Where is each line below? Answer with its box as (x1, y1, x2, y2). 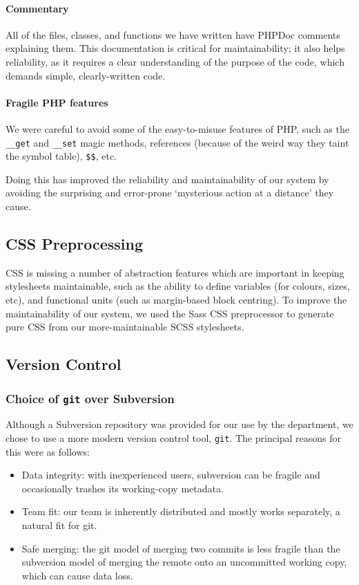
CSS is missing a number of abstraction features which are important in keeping (6, 265, 345, 279)
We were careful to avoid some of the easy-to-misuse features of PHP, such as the (6, 121, 349, 136)
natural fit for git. (21, 518, 97, 532)
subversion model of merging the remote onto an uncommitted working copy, (21, 555, 347, 569)
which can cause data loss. (21, 568, 133, 582)
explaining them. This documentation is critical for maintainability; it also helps (6, 41, 345, 55)
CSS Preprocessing (6, 233, 144, 254)
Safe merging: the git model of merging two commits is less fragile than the (21, 541, 340, 555)
